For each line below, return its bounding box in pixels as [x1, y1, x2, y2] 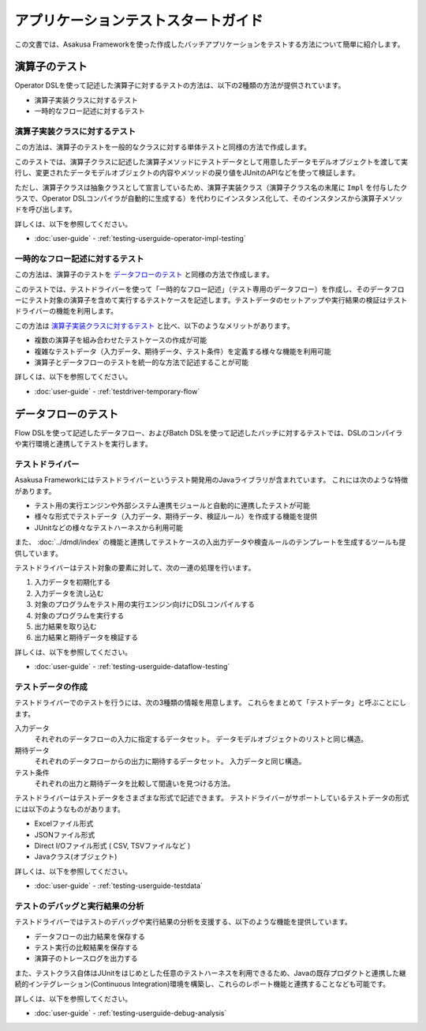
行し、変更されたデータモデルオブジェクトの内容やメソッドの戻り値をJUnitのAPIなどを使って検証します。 [14, 168, 360, 178]
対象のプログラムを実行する [34, 611, 125, 620]
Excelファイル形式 [34, 818, 94, 829]
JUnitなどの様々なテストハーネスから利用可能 [34, 522, 183, 532]
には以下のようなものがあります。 [14, 804, 125, 814]
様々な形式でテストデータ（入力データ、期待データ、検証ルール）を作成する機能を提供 [34, 512, 318, 521]
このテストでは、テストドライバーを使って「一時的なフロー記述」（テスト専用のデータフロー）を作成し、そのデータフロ [14, 284, 405, 294]
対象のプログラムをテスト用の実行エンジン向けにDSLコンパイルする [34, 600, 256, 609]
